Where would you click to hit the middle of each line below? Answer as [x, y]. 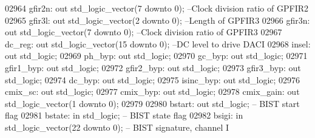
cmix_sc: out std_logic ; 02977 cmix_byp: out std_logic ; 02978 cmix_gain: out [152, 91]
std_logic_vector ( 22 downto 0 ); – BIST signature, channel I [117, 127]
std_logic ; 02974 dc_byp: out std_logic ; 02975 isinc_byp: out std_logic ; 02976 [153, 79]
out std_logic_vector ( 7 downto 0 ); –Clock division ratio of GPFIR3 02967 [144, 32]
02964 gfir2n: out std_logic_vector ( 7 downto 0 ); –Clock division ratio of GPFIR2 [157, 8]
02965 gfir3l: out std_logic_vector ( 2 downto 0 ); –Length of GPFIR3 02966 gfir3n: [157, 20]
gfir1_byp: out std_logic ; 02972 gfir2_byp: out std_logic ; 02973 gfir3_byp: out [153, 67]
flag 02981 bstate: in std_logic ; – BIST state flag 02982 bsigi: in [124, 115]
